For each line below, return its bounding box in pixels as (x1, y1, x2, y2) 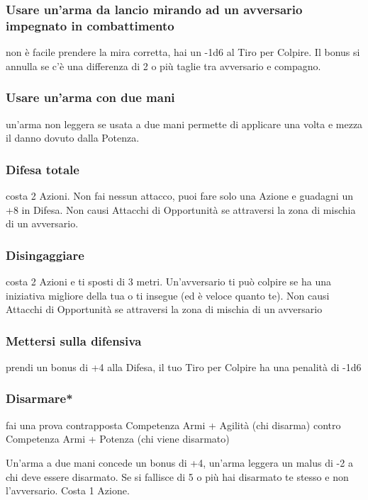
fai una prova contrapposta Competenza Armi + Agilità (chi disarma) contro (6, 417, 341, 432)
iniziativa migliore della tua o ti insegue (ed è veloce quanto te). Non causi (6, 288, 330, 302)
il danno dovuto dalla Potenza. (6, 130, 140, 145)
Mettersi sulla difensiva (6, 331, 142, 349)
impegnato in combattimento (6, 16, 174, 34)
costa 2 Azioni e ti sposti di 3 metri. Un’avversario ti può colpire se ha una (6, 273, 332, 288)
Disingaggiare (6, 246, 84, 263)
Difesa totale (6, 160, 79, 178)
